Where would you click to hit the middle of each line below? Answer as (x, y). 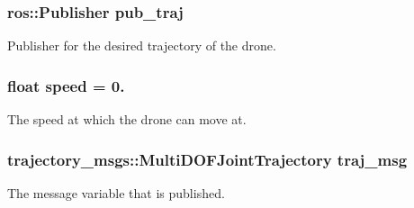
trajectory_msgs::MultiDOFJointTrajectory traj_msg (207, 159)
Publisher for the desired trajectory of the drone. (142, 45)
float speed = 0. (66, 85)
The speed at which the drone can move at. (127, 119)
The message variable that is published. (116, 192)
